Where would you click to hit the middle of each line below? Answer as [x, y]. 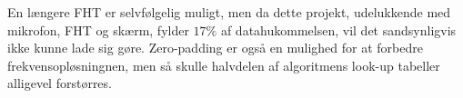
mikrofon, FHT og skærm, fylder [98, 29]
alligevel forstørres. [60, 83]
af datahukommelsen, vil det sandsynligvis [338, 29]
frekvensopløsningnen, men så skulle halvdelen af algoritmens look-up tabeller [224, 65]
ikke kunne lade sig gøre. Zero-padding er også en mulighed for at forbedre [215, 48]
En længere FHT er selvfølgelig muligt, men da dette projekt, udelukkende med [229, 12]
